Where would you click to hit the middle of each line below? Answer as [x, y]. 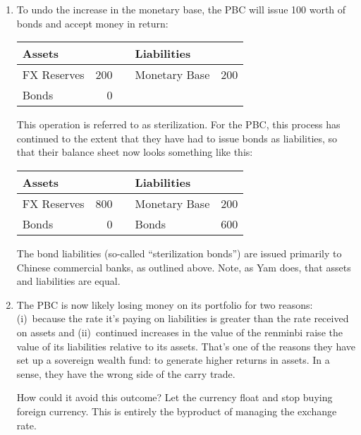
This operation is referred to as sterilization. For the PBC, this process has [178, 124]
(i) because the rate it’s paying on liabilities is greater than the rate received [183, 318]
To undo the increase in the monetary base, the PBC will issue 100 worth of [181, 9]
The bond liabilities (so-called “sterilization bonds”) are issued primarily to [179, 253]
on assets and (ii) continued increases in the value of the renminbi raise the [179, 332]
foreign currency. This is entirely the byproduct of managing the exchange [177, 411]
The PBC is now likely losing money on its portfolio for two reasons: [165, 304]
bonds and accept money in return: [92, 23]
